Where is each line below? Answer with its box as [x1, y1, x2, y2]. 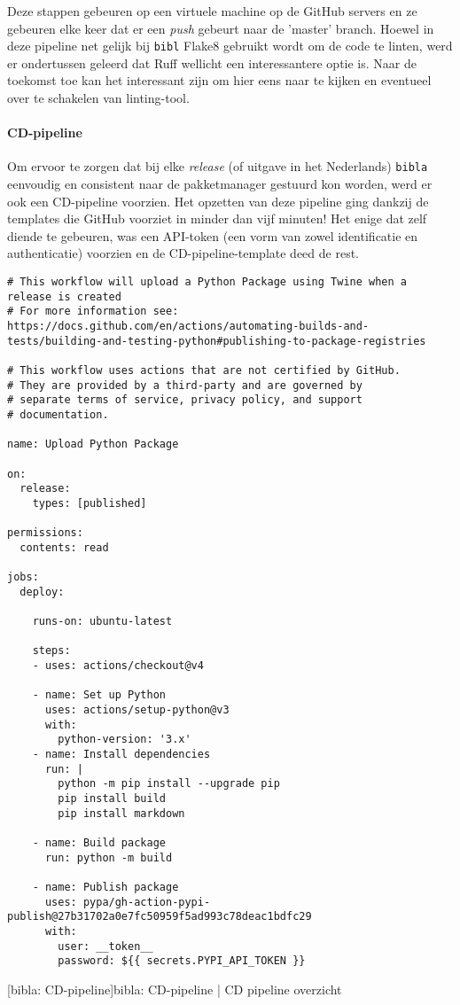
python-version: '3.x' [58, 733, 191, 746]
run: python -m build [44, 851, 173, 864]
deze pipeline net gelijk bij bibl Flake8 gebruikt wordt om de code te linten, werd [7, 36, 453, 55]
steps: [32, 644, 71, 658]
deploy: [19, 585, 65, 598]
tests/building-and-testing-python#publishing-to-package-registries [7, 334, 426, 347]
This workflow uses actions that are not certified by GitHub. [19, 363, 401, 377]
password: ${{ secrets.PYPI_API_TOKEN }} [58, 954, 306, 968]
